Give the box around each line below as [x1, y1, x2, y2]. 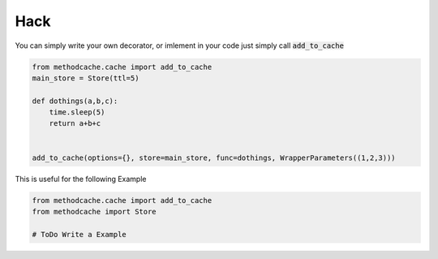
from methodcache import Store [32, 207, 157, 217]
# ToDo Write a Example [32, 230, 127, 239]
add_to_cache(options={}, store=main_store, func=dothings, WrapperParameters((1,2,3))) [32, 153, 397, 162]
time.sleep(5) [49, 108, 105, 117]
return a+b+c [49, 119, 101, 128]
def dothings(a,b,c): [32, 96, 118, 106]
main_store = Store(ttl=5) [32, 73, 140, 83]
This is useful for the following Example [15, 174, 147, 183]
